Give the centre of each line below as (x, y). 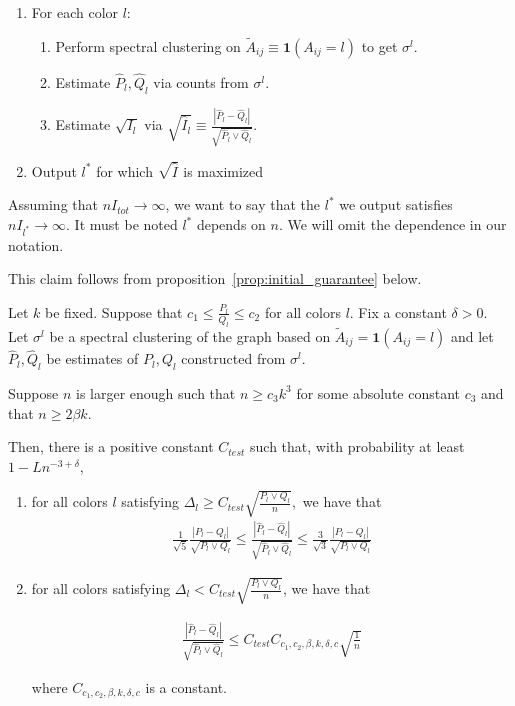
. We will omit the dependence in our (392, 224)
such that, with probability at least (357, 446)
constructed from (233, 358)
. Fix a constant (398, 311)
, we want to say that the (243, 204)
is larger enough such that (155, 392)
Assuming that (53, 204)
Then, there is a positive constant (111, 446)
